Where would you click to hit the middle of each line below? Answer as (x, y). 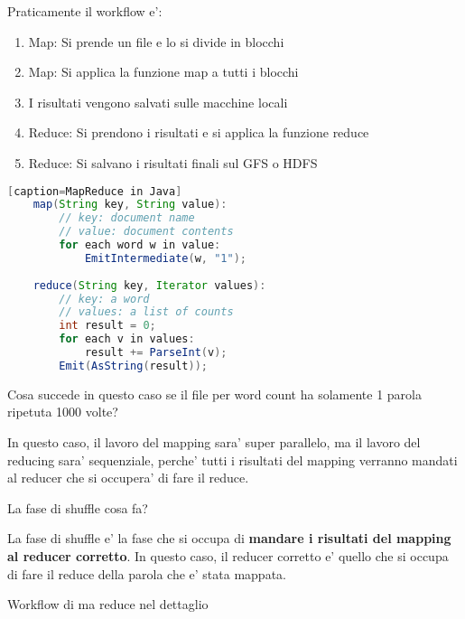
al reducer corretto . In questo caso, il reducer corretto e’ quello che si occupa (228, 555)
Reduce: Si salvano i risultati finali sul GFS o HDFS (173, 162)
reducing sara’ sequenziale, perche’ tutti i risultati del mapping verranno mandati (232, 460)
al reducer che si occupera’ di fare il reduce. (128, 478)
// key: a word (104, 299)
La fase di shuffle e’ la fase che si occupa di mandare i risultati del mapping (229, 538)
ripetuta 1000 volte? (63, 412)
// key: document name (127, 218)
